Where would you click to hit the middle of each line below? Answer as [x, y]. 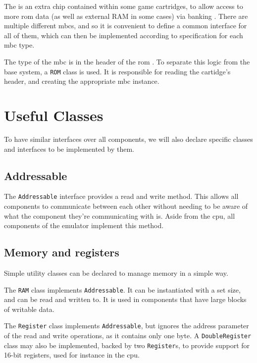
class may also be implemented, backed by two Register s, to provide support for [127, 345]
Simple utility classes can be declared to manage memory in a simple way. [116, 272]
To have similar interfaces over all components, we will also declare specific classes [128, 139]
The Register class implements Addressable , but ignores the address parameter [127, 326]
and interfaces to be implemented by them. [69, 149]
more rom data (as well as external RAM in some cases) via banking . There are [126, 16]
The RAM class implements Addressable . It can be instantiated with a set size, [122, 289]
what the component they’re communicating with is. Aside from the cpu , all [120, 215]
